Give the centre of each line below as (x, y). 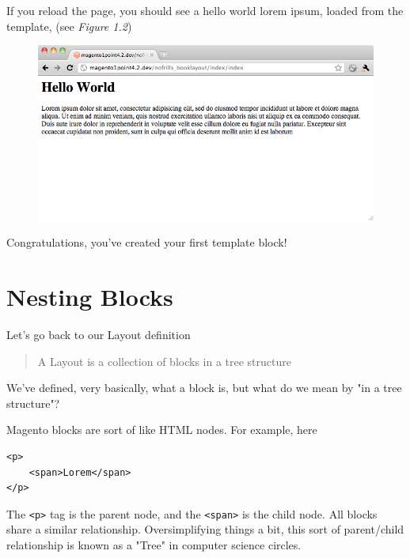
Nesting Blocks (90, 297)
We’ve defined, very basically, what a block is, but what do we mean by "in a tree (204, 388)
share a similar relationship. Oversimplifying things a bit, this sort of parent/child (205, 529)
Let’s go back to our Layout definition (99, 335)
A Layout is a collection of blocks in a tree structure (164, 361)
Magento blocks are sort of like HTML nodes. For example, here (162, 430)
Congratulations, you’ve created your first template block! (147, 242)
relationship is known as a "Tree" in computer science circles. (154, 545)
